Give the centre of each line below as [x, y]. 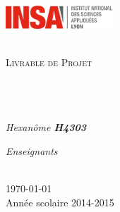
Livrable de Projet [49, 62]
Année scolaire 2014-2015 [60, 202]
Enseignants [32, 150]
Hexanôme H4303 [46, 127]
